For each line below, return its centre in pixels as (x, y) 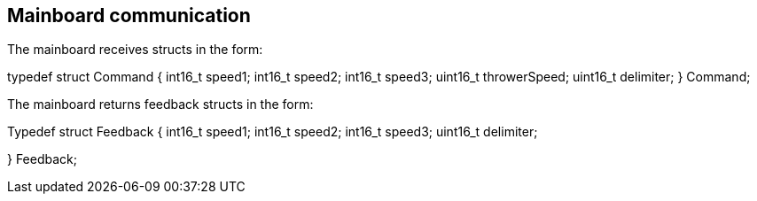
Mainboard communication (129, 15)
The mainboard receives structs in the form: (135, 50)
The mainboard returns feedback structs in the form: (160, 104)
